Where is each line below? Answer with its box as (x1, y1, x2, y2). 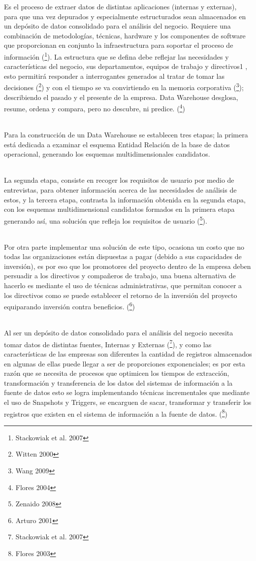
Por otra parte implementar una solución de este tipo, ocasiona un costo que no (4, 241, 244, 252)
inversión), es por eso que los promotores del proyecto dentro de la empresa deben (4, 261, 251, 271)
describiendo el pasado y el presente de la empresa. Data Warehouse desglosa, (4, 92, 238, 102)
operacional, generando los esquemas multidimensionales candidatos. (4, 149, 210, 159)
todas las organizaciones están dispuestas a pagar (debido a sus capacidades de (4, 251, 242, 262)
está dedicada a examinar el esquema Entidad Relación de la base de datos (4, 139, 230, 149)
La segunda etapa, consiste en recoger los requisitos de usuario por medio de (4, 175, 234, 185)
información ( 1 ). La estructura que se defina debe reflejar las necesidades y (4, 50, 229, 62)
